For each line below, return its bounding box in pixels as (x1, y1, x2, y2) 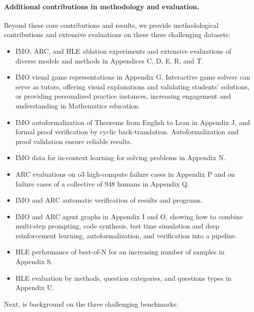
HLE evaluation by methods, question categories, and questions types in (15, 272, 232, 283)
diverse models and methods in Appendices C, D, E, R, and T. (15, 55, 204, 65)
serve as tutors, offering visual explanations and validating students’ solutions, (15, 81, 250, 91)
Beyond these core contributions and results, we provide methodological (4, 20, 219, 30)
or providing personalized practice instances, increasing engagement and (15, 91, 231, 101)
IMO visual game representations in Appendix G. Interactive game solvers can (15, 72, 250, 82)
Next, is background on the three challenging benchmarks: (4, 298, 178, 309)
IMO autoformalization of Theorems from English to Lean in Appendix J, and (15, 117, 250, 127)
